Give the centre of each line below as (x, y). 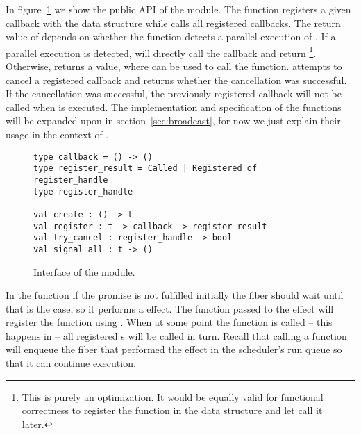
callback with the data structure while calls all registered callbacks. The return (173, 23)
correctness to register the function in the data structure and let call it (172, 410)
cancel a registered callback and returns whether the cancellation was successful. (176, 80)
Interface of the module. (84, 271)
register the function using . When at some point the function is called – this (169, 322)
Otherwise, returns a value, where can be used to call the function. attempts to (174, 66)
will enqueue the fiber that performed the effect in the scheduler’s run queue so (174, 349)
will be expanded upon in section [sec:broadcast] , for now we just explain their (173, 121)
